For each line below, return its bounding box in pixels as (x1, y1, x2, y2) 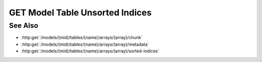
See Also (9, 21, 38, 30)
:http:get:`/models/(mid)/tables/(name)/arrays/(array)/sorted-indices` (21, 48, 160, 54)
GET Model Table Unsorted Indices (9, 7, 152, 18)
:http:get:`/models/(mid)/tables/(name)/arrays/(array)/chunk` (21, 35, 143, 40)
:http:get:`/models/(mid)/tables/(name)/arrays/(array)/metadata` (21, 41, 149, 47)
